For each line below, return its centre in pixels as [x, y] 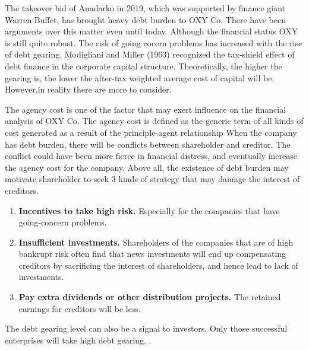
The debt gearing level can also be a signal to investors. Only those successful [146, 328]
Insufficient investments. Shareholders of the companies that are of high [156, 242]
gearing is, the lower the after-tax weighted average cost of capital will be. [140, 77]
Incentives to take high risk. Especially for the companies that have [149, 210]
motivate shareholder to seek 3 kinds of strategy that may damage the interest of [152, 179]
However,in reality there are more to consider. [88, 89]
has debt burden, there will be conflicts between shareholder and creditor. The [148, 144]
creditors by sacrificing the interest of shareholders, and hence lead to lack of [158, 265]
